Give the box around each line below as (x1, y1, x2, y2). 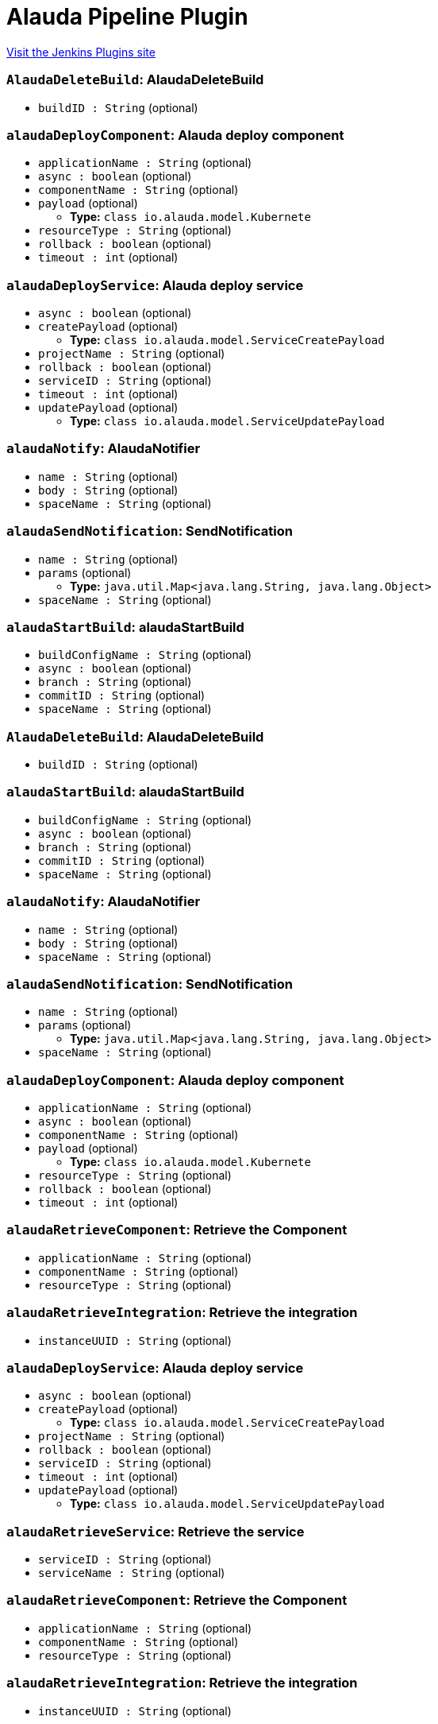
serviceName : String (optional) (38, 1566, 225, 1579)
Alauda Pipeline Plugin (6, 3, 248, 30)
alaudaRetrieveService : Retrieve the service (6, 1523, 305, 1540)
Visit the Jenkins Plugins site (6, 45, 156, 59)
